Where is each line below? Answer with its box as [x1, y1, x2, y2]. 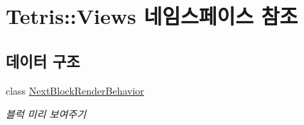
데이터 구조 [6, 49, 80, 71]
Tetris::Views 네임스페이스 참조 [6, 1, 298, 30]
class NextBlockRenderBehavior [6, 83, 144, 97]
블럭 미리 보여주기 [6, 107, 87, 121]
